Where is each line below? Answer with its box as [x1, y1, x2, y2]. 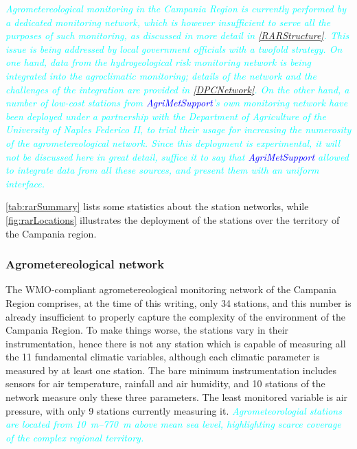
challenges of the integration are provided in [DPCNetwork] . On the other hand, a [5, 82, 349, 96]
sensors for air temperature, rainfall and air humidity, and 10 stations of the [5, 376, 325, 391]
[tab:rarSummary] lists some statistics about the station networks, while [5, 199, 309, 214]
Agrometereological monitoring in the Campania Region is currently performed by [5, 1, 347, 15]
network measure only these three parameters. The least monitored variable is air [5, 390, 348, 404]
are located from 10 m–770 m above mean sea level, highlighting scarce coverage [5, 417, 341, 431]
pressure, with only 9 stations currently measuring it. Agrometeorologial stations [5, 403, 342, 417]
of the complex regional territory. [5, 430, 144, 444]
